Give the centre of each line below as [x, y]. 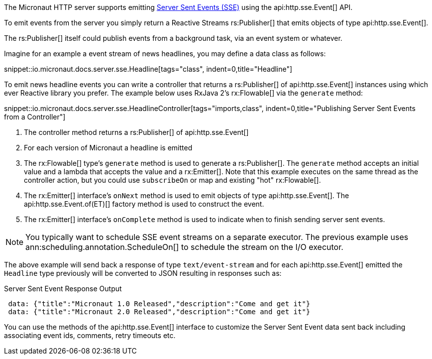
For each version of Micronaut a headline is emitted [108, 148]
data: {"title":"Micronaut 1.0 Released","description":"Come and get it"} [159, 304]
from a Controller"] [35, 117]
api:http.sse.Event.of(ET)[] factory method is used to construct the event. [144, 204]
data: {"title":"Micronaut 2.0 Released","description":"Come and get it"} [159, 312]
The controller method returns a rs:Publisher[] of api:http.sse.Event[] [136, 132]
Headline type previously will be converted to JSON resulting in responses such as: [143, 273]
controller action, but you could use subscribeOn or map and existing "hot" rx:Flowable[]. [172, 180]
